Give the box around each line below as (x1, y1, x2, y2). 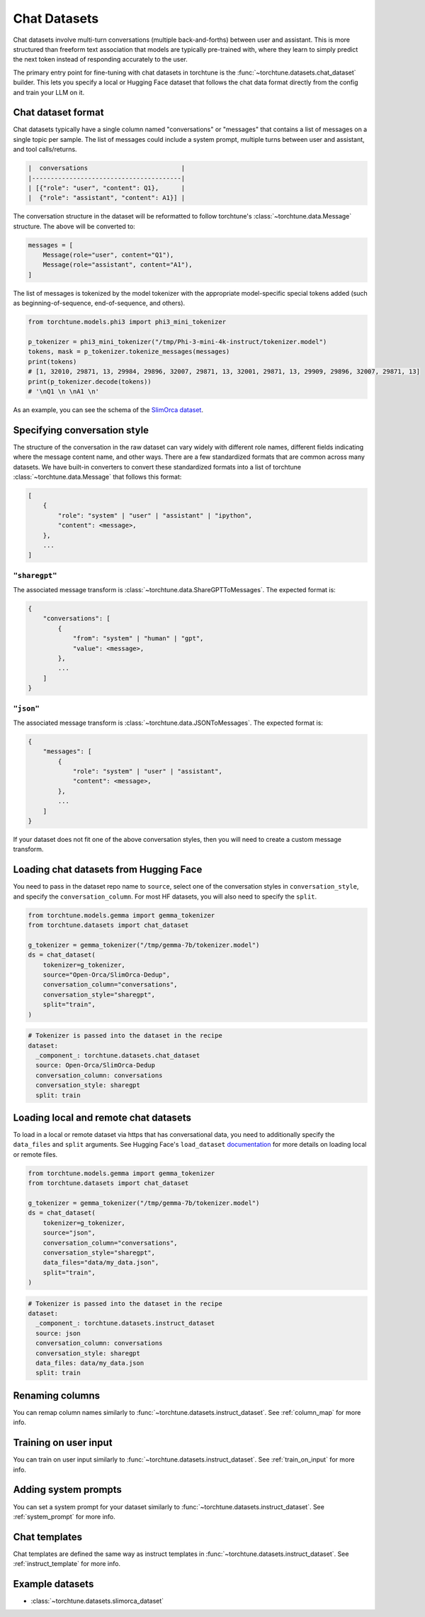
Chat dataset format (13, 106, 104, 118)
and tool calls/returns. (13, 145, 77, 154)
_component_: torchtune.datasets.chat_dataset (35, 1051, 200, 1060)
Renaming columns (13, 1389, 101, 1401)
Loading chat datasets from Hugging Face (13, 864, 203, 876)
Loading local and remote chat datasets (13, 1111, 191, 1123)
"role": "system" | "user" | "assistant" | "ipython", (57, 511, 253, 519)
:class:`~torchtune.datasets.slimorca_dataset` (30, 1596, 164, 1606)
